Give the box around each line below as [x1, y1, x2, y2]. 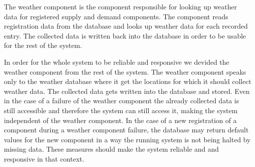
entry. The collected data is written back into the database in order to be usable [4, 30, 246, 41]
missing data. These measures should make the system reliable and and [4, 144, 219, 154]
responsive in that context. [4, 153, 85, 164]
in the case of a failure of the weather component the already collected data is [4, 95, 239, 106]
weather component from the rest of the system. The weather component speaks [4, 66, 246, 77]
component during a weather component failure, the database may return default [4, 125, 249, 135]
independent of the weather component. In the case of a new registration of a [4, 115, 237, 125]
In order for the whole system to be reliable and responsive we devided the [4, 56, 229, 67]
